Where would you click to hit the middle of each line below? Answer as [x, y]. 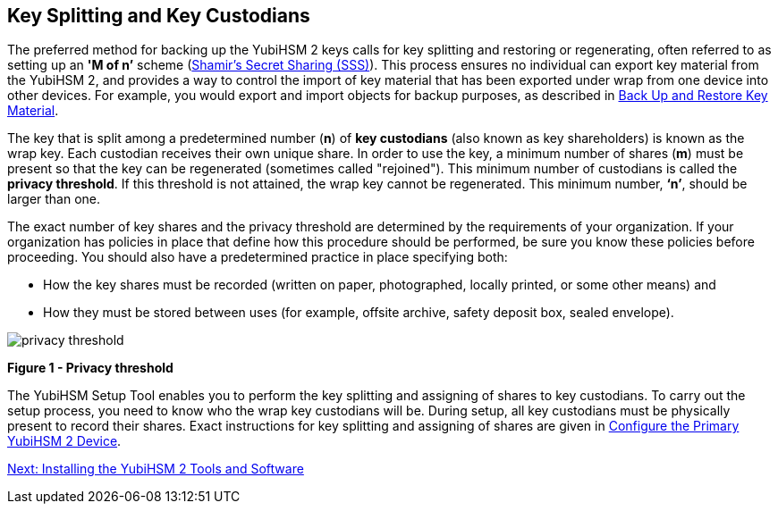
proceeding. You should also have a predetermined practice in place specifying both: [258, 257]
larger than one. [54, 199]
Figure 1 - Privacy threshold [90, 368]
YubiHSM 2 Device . [64, 441]
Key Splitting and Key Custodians [159, 16]
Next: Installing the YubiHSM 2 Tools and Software [156, 469]
